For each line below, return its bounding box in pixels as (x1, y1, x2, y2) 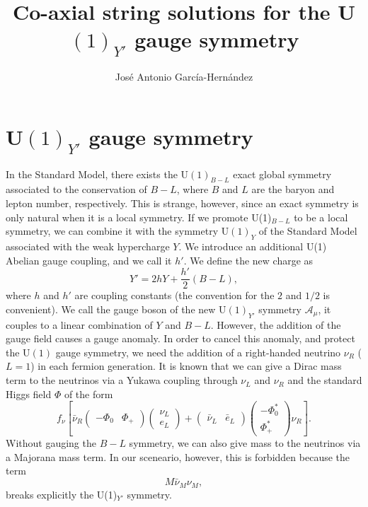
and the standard (287, 373, 362, 387)
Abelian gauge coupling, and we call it (6, 252, 172, 267)
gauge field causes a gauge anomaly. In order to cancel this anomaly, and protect (6, 331, 355, 346)
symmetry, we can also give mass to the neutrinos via (129, 436, 361, 450)
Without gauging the (6, 436, 96, 450)
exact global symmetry (233, 166, 332, 181)
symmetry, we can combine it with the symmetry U (6, 223, 229, 238)
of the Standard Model (258, 223, 357, 238)
